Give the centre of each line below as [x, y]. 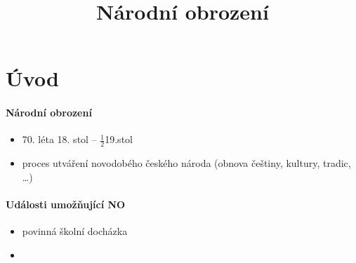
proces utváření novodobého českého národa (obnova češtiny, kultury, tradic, [186, 163]
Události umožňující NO [66, 204]
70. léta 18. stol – [59, 139]
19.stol [119, 139]
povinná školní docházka [75, 231]
